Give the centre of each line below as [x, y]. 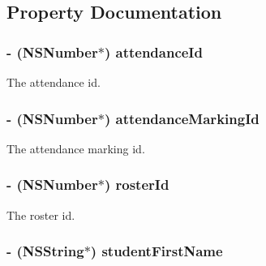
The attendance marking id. [76, 148]
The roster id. [41, 215]
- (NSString [45, 251]
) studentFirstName [157, 251]
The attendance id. [54, 82]
